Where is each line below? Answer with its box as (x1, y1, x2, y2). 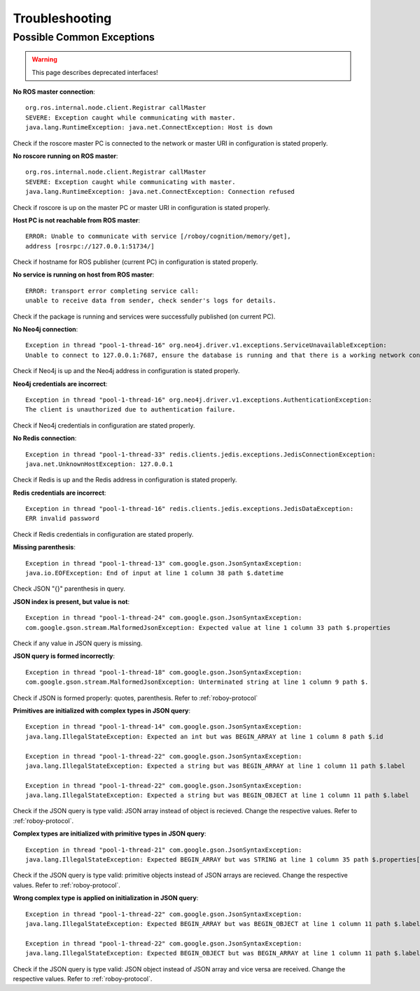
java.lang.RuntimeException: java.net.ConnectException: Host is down (25, 123, 273, 132)
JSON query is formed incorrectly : (13, 652, 115, 661)
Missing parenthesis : (13, 543, 76, 551)
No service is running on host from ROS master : (13, 270, 155, 279)
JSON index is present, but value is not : (13, 597, 129, 605)
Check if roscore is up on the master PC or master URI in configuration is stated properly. (13, 203, 270, 211)
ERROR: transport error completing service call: (25, 287, 199, 295)
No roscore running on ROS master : (13, 151, 118, 160)
